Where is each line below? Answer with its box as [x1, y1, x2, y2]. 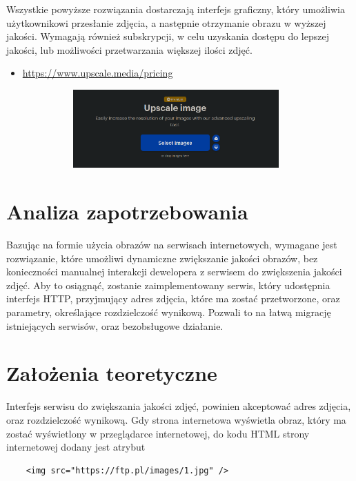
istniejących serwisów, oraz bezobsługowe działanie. [6, 318, 224, 333]
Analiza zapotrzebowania [6, 197, 248, 226]
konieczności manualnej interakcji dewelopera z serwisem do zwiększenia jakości [6, 264, 342, 279]
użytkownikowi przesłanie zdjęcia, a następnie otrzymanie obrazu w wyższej [6, 15, 326, 30]
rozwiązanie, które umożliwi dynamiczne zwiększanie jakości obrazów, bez [6, 251, 318, 265]
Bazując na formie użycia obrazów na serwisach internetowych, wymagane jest [6, 237, 337, 252]
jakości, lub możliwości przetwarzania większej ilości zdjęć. [6, 42, 253, 57]
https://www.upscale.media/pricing [22, 66, 173, 80]
